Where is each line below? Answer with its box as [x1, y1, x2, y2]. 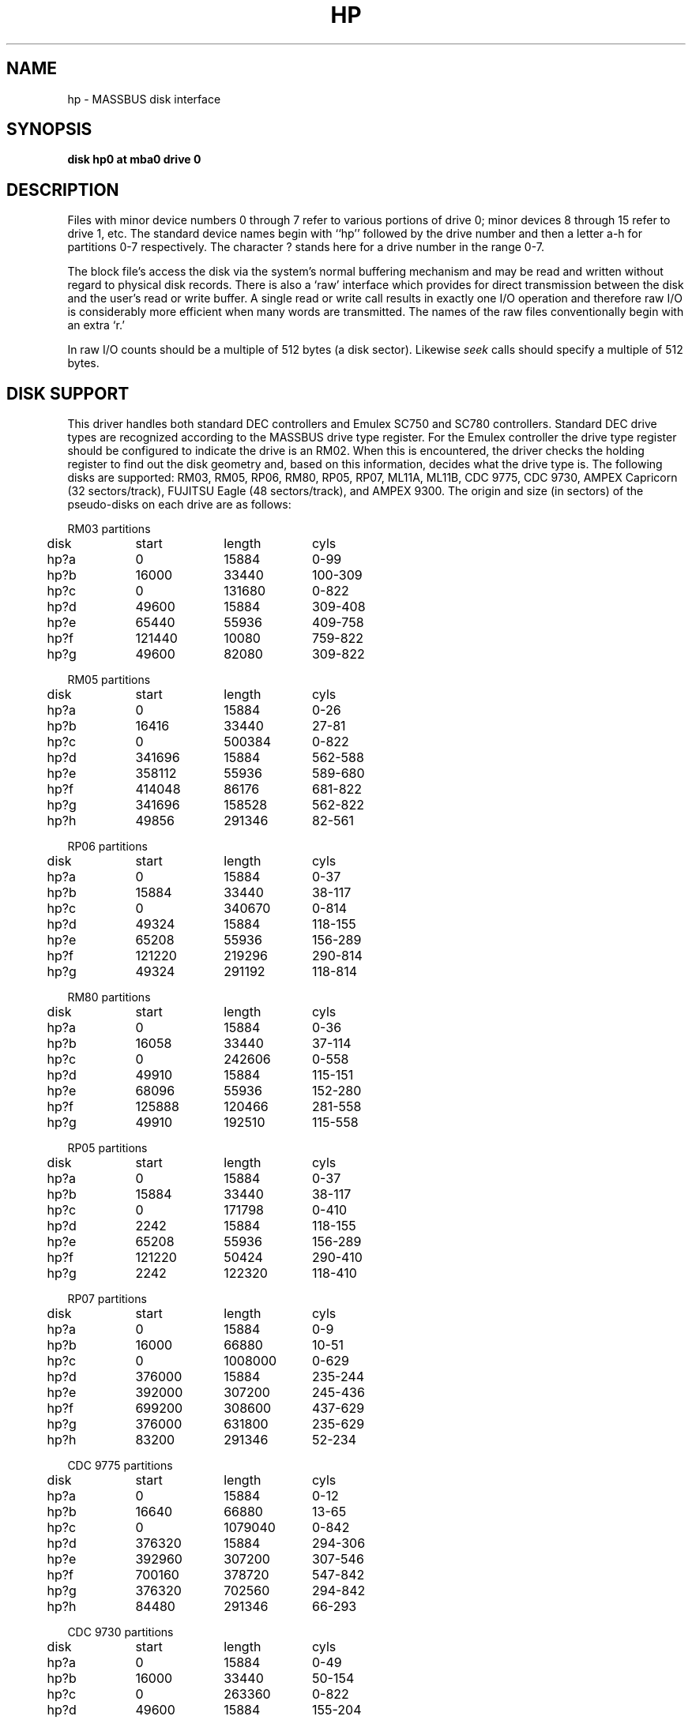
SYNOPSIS [6, 119, 92, 140]
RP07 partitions [67, 1292, 147, 1306]
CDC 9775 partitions [67, 1459, 173, 1473]
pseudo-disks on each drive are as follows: [67, 498, 291, 512]
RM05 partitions [67, 673, 151, 687]
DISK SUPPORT [6, 383, 130, 404]
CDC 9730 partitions [67, 1625, 174, 1639]
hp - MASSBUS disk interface [67, 92, 221, 106]
